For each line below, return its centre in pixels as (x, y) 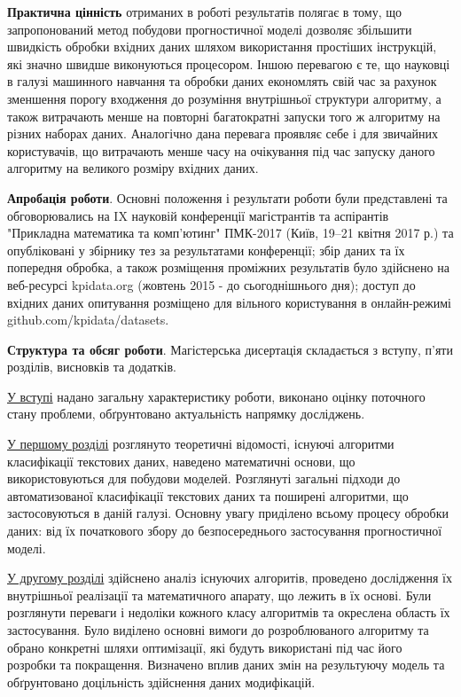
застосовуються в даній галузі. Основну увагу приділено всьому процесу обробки (228, 513)
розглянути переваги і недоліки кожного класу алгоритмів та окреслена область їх (229, 612)
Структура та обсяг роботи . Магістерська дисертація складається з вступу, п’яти (230, 349)
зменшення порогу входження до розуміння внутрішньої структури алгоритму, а (224, 98)
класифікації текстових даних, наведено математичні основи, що (181, 461)
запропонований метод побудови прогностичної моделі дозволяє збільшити (210, 29)
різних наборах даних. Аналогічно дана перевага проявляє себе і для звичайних (223, 133)
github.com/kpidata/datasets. (88, 320)
